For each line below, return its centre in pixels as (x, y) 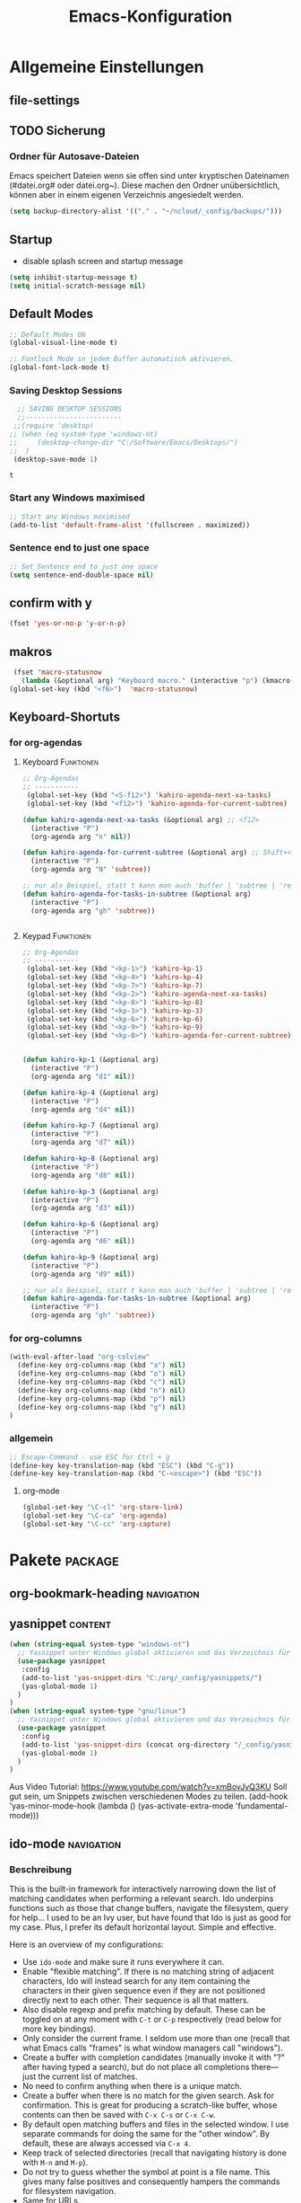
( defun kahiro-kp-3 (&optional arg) (90, 1191)
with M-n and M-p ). (55, 2163)
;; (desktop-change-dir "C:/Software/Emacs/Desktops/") (124, 442)
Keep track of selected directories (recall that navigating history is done (154, 2153)
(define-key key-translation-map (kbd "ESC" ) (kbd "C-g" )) (122, 1465)
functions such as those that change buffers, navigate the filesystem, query (149, 1908)
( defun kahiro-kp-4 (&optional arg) (90, 1093)
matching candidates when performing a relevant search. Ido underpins (142, 1898)
